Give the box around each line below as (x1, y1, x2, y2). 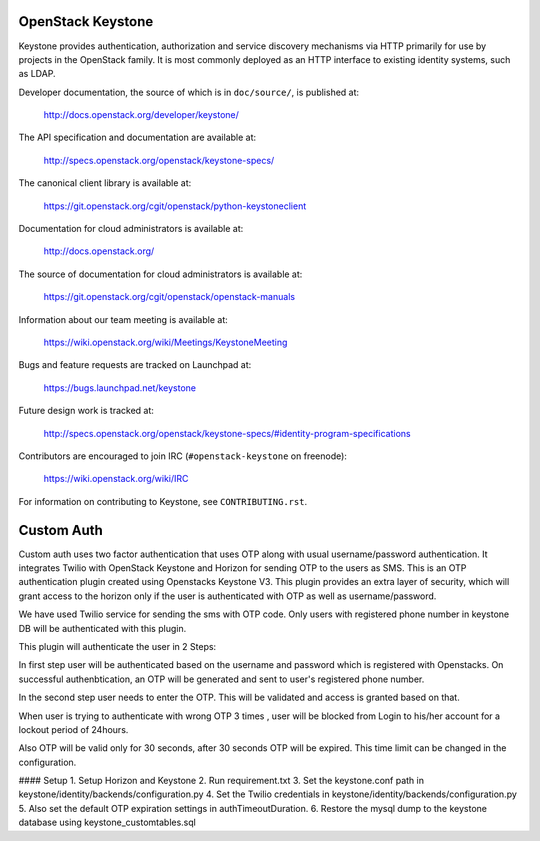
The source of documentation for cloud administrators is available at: (18, 268, 303, 280)
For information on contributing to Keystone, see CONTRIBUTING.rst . (18, 495, 308, 507)
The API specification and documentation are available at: (18, 131, 257, 144)
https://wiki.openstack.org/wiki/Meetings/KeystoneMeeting (43, 336, 288, 348)
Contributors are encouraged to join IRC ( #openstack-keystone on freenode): (18, 450, 347, 462)
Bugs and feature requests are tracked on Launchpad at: (18, 359, 252, 371)
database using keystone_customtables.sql (18, 816, 197, 829)
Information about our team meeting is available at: (18, 313, 229, 325)
